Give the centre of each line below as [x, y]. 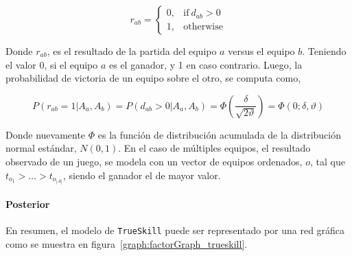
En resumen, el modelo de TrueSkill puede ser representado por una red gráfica [175, 230]
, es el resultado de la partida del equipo [132, 51]
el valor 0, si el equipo [52, 64]
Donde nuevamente [46, 134]
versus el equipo [261, 51]
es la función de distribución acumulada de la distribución [219, 134]
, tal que [327, 161]
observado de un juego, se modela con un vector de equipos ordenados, [154, 161]
